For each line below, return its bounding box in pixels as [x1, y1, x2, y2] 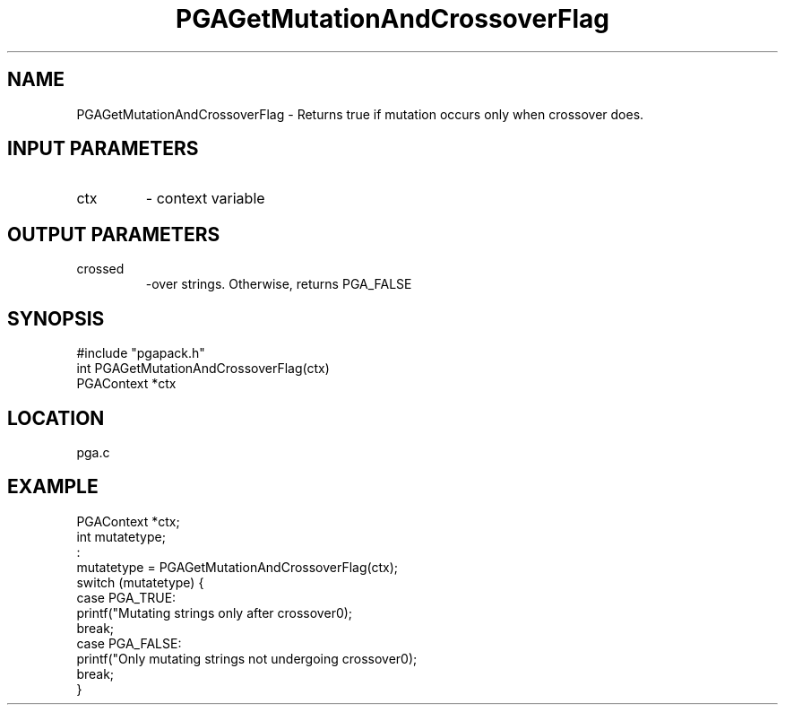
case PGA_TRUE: [76, 589, 177, 605]
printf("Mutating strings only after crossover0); [76, 604, 353, 621]
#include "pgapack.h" [76, 345, 205, 361]
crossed [76, 261, 125, 277]
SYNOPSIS [7, 307, 105, 330]
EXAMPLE [7, 475, 99, 499]
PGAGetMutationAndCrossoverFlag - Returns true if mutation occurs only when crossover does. [76, 106, 644, 122]
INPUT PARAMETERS [7, 137, 199, 161]
